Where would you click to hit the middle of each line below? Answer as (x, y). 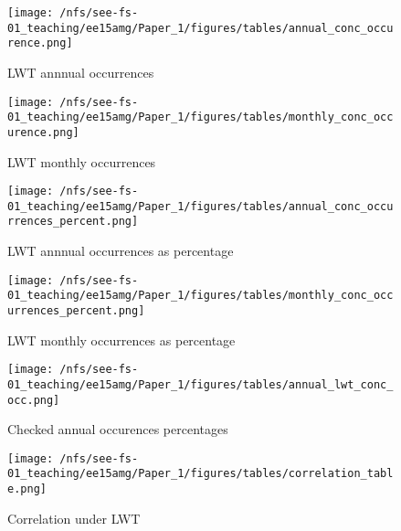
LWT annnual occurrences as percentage (121, 251)
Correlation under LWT (74, 518)
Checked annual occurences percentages (118, 429)
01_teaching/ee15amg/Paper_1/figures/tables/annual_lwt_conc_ (200, 384)
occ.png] (34, 400)
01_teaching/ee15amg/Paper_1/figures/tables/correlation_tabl (200, 474)
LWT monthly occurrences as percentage (121, 340)
